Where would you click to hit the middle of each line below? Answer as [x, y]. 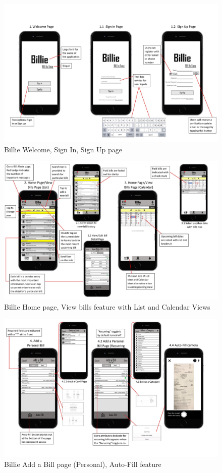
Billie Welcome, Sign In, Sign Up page [63, 149]
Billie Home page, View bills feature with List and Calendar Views [107, 307]
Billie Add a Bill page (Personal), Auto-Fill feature [83, 464]
